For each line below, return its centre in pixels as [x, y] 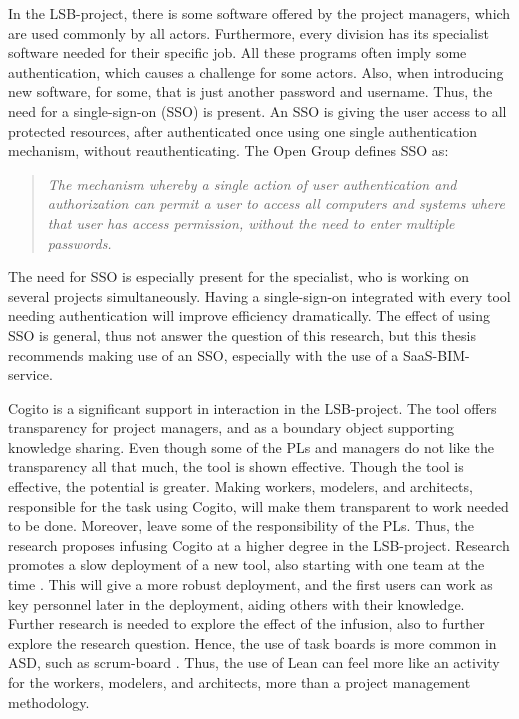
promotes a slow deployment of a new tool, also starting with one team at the [246, 564]
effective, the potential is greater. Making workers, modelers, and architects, [240, 486]
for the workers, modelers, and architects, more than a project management [239, 682]
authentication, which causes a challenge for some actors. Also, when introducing [256, 71]
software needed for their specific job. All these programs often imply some [237, 52]
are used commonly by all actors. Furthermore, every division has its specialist [248, 32]
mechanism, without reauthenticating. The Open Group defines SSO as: [228, 150]
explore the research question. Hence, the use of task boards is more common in [252, 642]
